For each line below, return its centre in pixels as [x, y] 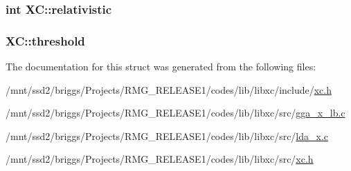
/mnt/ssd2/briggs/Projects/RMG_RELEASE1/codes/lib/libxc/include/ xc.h [169, 89]
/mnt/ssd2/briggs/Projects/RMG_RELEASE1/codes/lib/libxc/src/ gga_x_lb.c [175, 113]
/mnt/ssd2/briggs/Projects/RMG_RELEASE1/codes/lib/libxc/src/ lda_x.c [167, 135]
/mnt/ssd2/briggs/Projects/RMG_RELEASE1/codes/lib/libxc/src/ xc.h [160, 159]
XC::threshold [45, 40]
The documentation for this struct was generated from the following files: [161, 67]
